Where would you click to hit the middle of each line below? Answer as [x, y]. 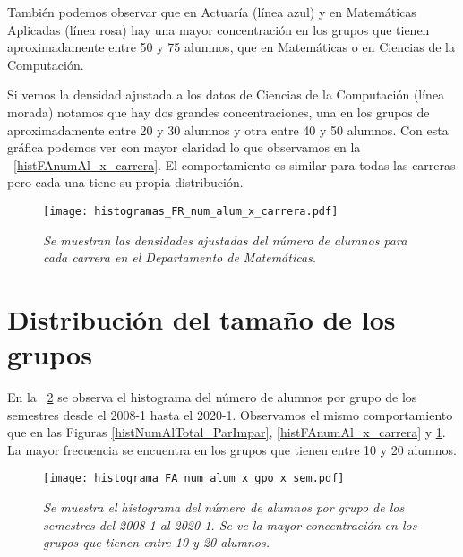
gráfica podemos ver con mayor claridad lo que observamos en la [184, 147]
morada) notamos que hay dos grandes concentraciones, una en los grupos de [219, 111]
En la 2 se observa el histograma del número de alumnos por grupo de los [212, 397]
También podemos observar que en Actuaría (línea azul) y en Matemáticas [212, 12]
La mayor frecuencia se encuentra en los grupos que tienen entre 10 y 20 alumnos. [232, 449]
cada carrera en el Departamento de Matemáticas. [180, 257]
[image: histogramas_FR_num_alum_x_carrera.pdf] [191, 211]
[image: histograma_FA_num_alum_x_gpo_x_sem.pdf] [194, 479]
